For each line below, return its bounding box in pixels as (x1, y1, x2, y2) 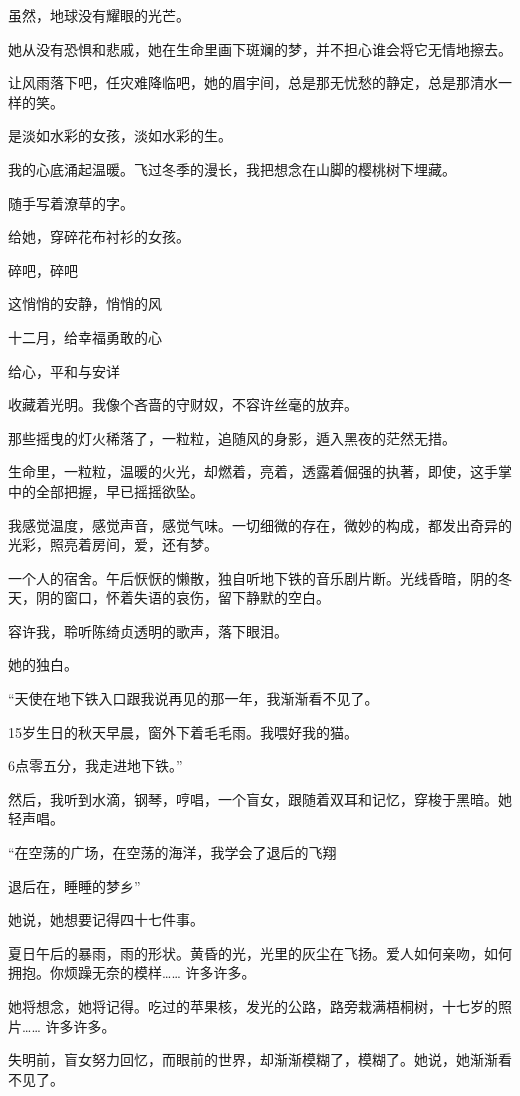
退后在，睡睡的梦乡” (8, 875, 141, 896)
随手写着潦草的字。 (8, 192, 134, 213)
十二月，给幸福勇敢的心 (8, 326, 162, 347)
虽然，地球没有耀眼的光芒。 (8, 5, 190, 25)
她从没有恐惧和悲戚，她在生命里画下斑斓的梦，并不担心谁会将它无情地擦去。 (8, 38, 512, 59)
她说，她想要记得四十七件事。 (8, 909, 204, 930)
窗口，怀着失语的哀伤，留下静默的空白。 (63, 587, 330, 608)
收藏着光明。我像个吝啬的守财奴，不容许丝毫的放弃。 (8, 394, 358, 415)
